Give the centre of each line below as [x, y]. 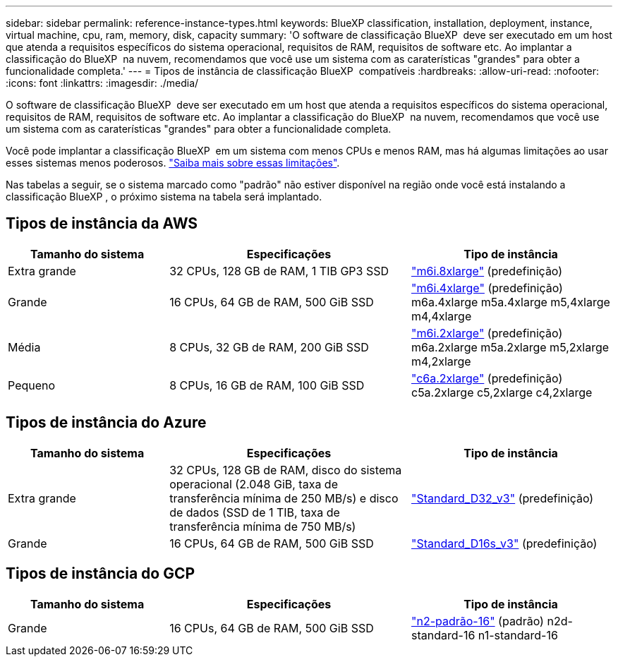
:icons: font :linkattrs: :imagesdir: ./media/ [102, 83]
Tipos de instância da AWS [102, 224]
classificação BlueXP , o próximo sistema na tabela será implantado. [164, 197]
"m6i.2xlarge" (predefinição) [487, 333]
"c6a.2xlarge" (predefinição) [487, 378]
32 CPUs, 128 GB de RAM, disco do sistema [286, 470]
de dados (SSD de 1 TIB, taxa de [255, 512]
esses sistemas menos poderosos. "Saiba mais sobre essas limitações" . [173, 163]
